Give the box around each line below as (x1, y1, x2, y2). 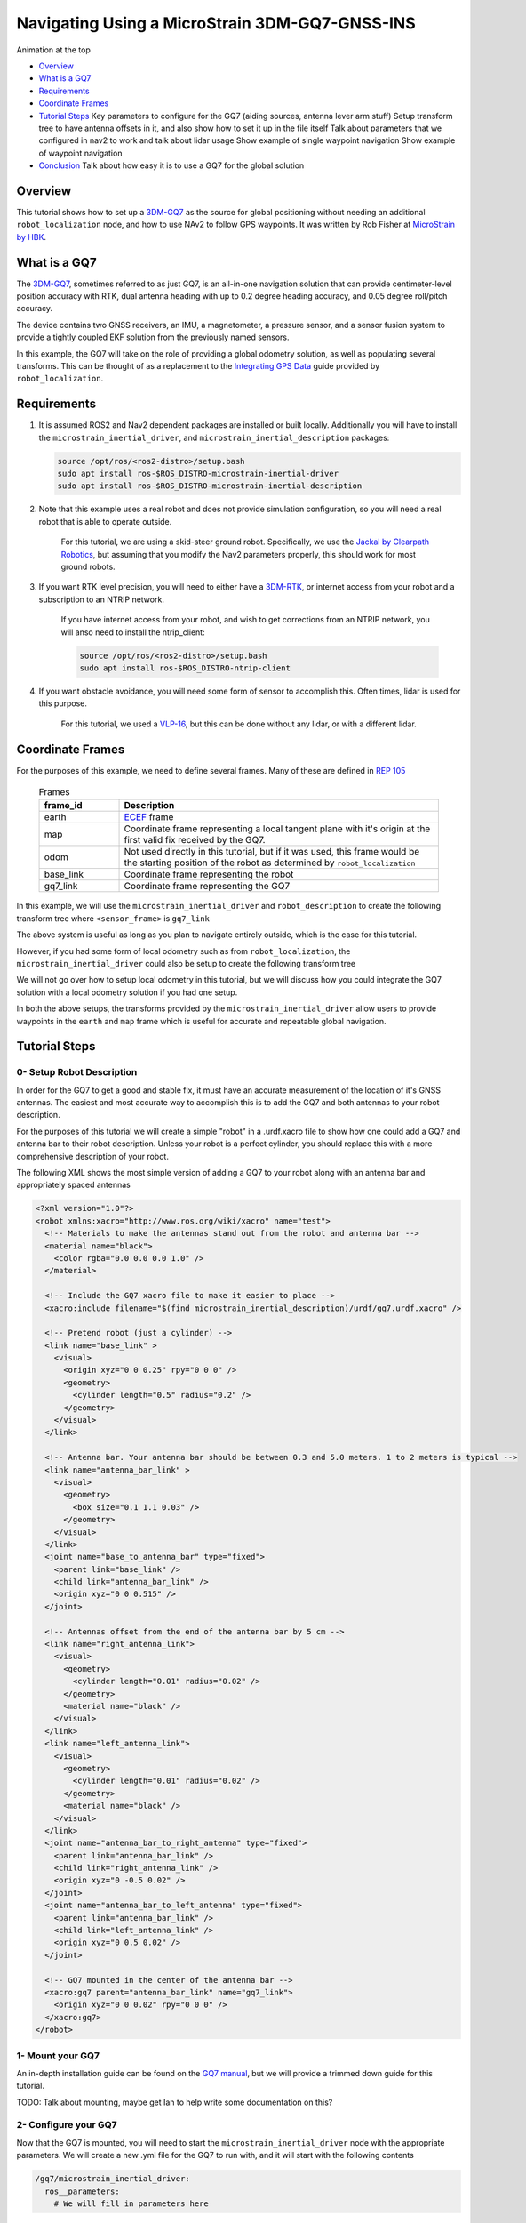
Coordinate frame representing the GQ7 (124, 880, 291, 893)
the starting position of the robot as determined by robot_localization (124, 856, 416, 869)
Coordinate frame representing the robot (124, 868, 294, 880)
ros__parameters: (44, 2186, 120, 2196)
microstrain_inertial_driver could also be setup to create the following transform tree (16, 958, 356, 968)
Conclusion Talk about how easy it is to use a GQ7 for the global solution (38, 160, 305, 171)
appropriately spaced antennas (16, 1179, 131, 1191)
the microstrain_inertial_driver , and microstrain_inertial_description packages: (38, 432, 390, 443)
